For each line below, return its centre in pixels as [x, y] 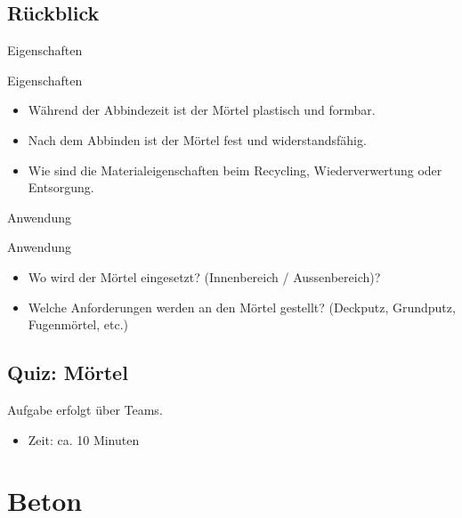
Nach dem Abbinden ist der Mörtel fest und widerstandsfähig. [197, 139]
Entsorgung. [61, 187]
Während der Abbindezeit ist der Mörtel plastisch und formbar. [202, 110]
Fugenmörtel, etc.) [78, 324]
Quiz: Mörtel [68, 372]
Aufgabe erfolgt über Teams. [85, 409]
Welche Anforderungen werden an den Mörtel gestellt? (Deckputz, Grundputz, [242, 307]
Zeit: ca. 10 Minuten [84, 439]
